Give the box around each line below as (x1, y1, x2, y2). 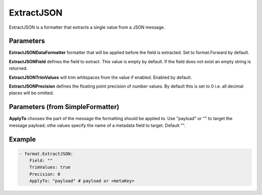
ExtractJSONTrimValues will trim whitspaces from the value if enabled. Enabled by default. (9, 74, 192, 80)
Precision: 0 (29, 171, 61, 177)
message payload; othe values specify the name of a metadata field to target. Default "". (9, 122, 186, 128)
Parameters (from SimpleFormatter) (9, 103, 119, 111)
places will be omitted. (9, 90, 54, 96)
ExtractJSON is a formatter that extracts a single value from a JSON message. (9, 24, 165, 30)
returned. (9, 66, 28, 71)
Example (9, 135, 36, 143)
